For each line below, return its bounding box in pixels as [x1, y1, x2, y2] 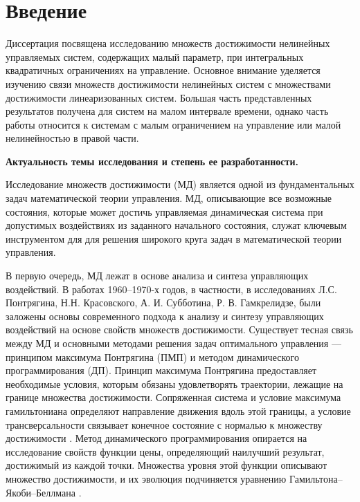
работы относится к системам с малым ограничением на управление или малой [6, 117, 341, 131]
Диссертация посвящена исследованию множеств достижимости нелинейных [6, 36, 330, 50]
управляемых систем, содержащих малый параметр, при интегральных [6, 49, 304, 64]
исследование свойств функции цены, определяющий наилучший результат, [6, 444, 325, 458]
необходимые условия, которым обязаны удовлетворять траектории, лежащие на [6, 376, 343, 391]
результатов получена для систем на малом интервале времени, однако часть [6, 104, 329, 118]
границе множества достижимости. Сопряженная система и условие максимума [6, 390, 341, 405]
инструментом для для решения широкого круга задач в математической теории [6, 231, 342, 245]
